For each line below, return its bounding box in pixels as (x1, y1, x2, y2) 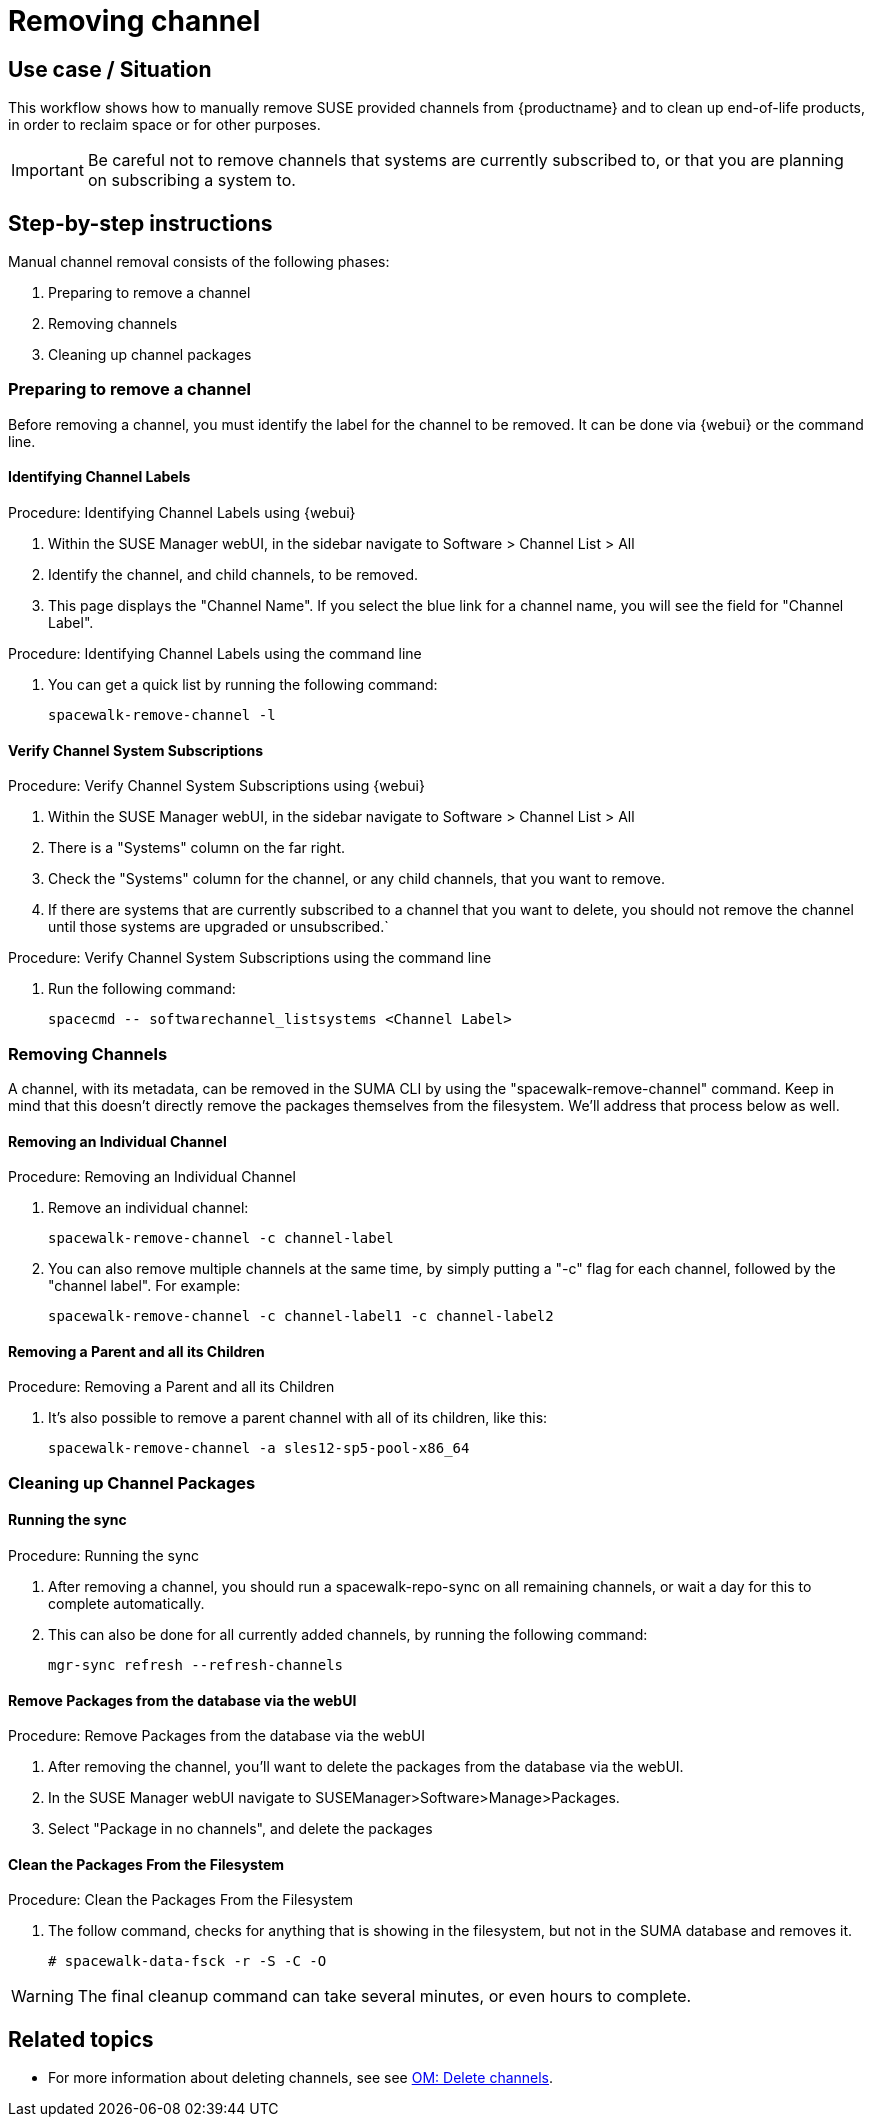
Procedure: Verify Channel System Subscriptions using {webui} (8, 777, 425, 795)
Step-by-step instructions (8, 210, 273, 236)
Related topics (8, 2026, 154, 2052)
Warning (11, 1986, 74, 2007)
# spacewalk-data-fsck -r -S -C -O (48, 1953, 327, 1970)
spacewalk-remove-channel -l (48, 706, 276, 723)
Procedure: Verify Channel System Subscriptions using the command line (8, 949, 492, 967)
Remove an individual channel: (48, 1199, 249, 1217)
